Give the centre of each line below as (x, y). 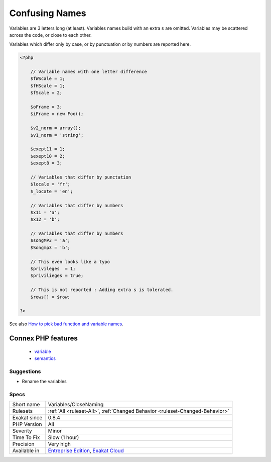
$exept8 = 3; (46, 163)
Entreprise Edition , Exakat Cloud (86, 451)
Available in (26, 451)
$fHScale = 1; (48, 86)
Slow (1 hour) (63, 437)
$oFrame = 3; (46, 107)
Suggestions (25, 371)
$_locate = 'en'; (52, 191)
